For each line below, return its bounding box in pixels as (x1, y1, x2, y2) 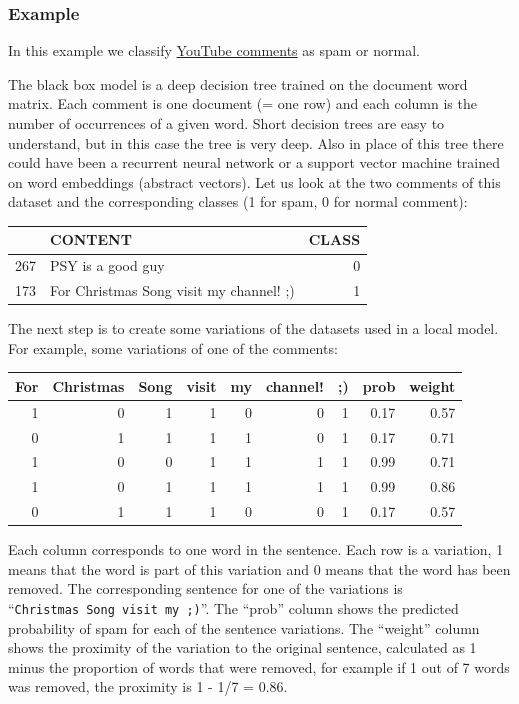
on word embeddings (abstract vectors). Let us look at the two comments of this (8, 171, 501, 192)
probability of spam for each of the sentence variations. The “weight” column (8, 617, 480, 638)
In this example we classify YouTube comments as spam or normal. (8, 40, 420, 61)
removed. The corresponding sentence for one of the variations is (8, 578, 403, 599)
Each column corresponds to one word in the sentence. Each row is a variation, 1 (8, 539, 504, 560)
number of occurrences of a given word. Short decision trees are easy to (8, 113, 445, 133)
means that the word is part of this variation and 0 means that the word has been (8, 558, 511, 579)
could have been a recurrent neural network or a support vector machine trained (8, 152, 500, 173)
